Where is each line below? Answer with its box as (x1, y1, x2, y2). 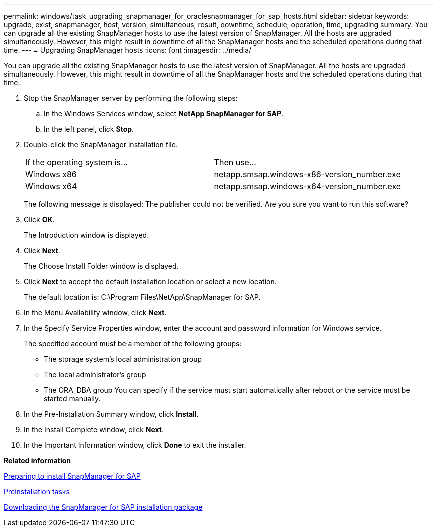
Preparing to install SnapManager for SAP (4, 472, 141, 480)
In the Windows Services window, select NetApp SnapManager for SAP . (44, 109, 284, 118)
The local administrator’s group (44, 370, 146, 379)
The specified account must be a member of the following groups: (24, 339, 242, 348)
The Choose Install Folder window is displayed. (24, 262, 179, 270)
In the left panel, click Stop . (44, 125, 134, 133)
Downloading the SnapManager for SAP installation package (4, 503, 203, 511)
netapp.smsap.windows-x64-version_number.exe (214, 181, 401, 191)
